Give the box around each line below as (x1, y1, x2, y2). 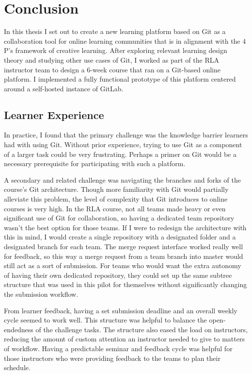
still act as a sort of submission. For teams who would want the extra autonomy (4, 260, 241, 271)
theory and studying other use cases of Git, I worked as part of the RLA (4, 54, 219, 65)
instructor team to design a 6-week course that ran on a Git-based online (4, 64, 220, 74)
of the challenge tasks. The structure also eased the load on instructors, (35, 324, 248, 334)
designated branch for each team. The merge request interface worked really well (4, 241, 243, 252)
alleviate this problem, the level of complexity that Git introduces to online (4, 194, 228, 204)
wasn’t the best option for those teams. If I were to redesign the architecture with (4, 222, 247, 232)
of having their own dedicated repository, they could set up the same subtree (4, 270, 232, 280)
